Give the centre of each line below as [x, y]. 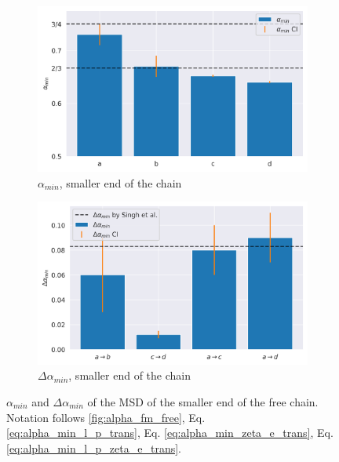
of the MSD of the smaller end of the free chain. [203, 401]
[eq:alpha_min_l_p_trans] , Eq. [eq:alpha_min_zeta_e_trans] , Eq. [170, 433]
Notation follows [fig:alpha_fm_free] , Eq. [106, 417]
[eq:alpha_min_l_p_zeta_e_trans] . [94, 447]
